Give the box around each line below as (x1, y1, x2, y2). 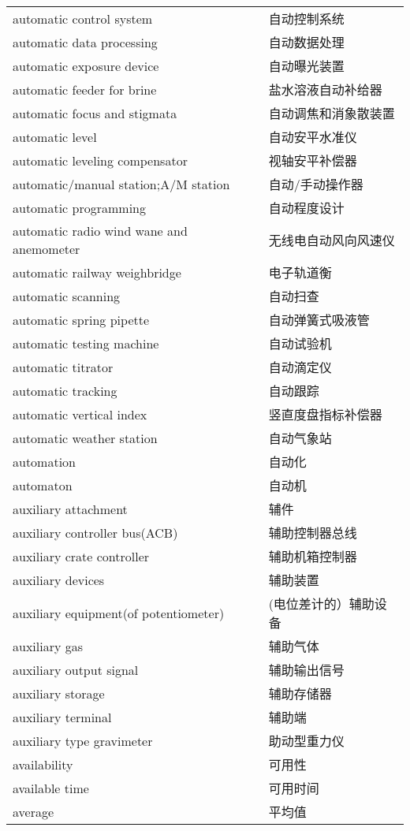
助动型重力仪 (268, 732, 345, 750)
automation (13, 452, 76, 471)
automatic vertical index (13, 404, 147, 423)
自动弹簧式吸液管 (268, 311, 370, 329)
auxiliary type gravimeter (13, 731, 153, 750)
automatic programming (13, 198, 146, 217)
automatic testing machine (13, 334, 159, 352)
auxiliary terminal (13, 707, 112, 726)
